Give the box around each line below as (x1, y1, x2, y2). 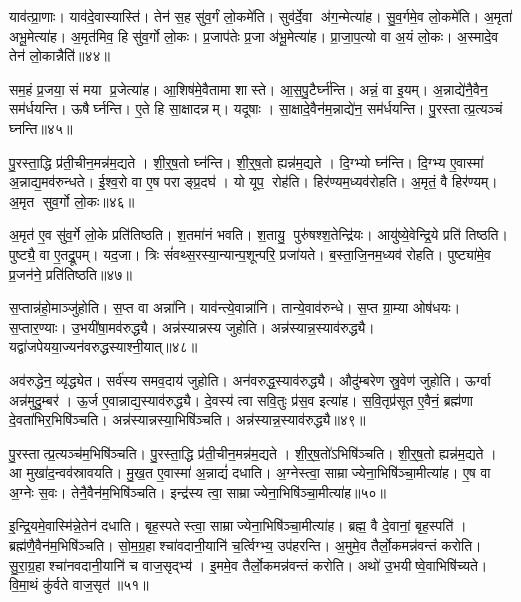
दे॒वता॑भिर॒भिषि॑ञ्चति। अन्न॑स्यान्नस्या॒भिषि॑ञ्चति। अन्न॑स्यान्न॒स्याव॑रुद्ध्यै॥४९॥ (9, 409, 366, 430)
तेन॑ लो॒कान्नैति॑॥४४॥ (9, 45, 110, 66)
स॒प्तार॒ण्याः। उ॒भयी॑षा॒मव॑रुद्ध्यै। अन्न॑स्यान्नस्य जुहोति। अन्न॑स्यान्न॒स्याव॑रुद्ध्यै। (9, 316, 375, 337)
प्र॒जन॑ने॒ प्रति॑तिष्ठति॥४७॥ (9, 263, 132, 284)
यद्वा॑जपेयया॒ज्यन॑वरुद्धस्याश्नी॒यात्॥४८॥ (9, 336, 198, 357)
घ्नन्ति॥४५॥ (9, 117, 73, 138)
